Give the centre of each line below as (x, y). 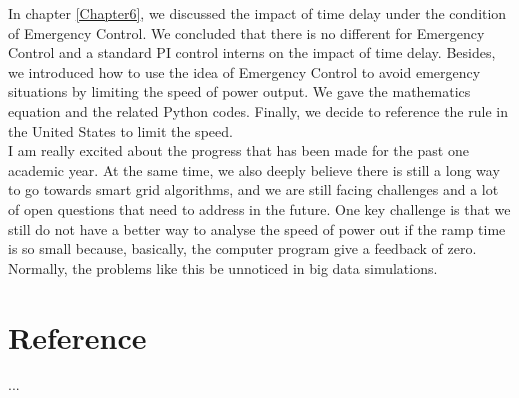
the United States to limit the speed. (120, 130)
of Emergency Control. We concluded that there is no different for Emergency (246, 32)
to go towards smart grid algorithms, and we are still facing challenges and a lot (253, 189)
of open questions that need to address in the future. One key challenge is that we (259, 208)
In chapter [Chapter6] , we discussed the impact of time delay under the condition (257, 13)
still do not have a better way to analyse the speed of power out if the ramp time (257, 228)
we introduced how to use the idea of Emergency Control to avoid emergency (244, 71)
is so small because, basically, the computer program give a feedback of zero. (242, 248)
